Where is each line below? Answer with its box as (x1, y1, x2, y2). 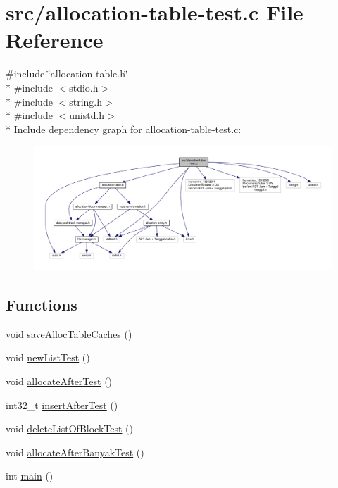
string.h (69, 94, 103, 108)
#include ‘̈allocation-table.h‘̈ (6, 66, 128, 81)
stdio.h (69, 80, 99, 94)
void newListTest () (6, 350, 90, 365)
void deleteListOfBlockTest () (6, 421, 133, 436)
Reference (6, 25, 104, 54)
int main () (6, 468, 54, 483)
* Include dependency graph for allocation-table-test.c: (6, 121, 242, 136)
